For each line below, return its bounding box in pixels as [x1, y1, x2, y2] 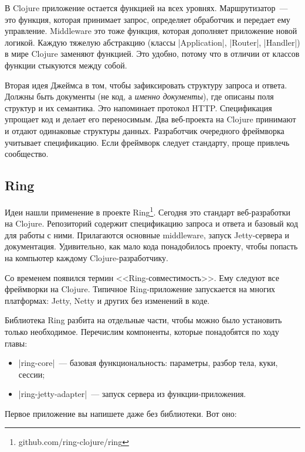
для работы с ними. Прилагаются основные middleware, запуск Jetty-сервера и [5, 228, 289, 241]
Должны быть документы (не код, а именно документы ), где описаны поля [5, 90, 274, 102]
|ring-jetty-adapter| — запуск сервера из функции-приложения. [18, 388, 246, 400]
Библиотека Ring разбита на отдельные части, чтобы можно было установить [5, 314, 282, 326]
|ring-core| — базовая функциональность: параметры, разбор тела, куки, [18, 357, 278, 369]
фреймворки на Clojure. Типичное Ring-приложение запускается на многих [5, 283, 276, 295]
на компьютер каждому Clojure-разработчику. [5, 251, 168, 263]
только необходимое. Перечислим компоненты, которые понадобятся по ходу [5, 325, 279, 337]
